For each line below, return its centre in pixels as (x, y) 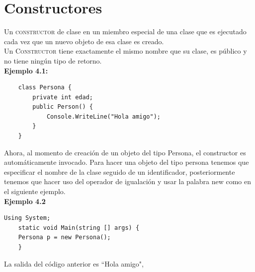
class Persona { (45, 88)
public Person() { (63, 107)
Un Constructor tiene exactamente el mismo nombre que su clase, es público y (126, 51)
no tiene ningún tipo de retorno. (53, 60)
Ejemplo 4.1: (26, 70)
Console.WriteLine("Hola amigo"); (103, 116)
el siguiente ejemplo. (35, 191)
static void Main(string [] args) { (79, 228)
